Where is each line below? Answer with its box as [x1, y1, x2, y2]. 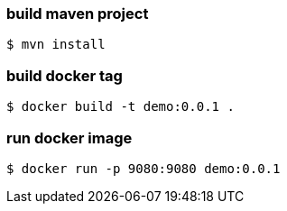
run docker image [6, 128, 133, 147]
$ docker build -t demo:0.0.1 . [6, 99, 235, 115]
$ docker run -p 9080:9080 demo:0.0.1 [6, 161, 281, 176]
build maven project [6, 5, 149, 23]
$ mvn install [6, 37, 106, 52]
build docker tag [6, 66, 123, 85]
